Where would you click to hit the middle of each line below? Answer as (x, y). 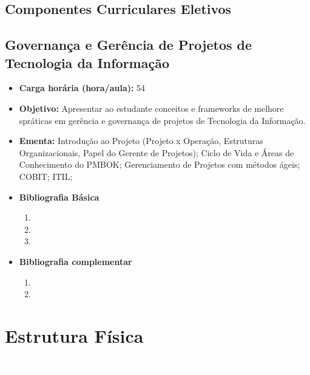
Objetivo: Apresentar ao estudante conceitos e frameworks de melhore (151, 108)
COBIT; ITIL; (46, 176)
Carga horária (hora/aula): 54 (82, 88)
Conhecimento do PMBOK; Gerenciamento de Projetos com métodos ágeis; (160, 164)
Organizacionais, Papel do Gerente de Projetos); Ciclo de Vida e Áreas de (157, 152)
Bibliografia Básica (59, 197)
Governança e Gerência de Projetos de (129, 45)
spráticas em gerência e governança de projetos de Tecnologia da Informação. (162, 120)
